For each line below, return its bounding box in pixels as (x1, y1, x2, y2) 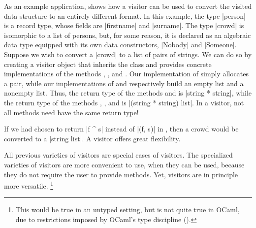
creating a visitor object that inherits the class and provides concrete (4, 59, 212, 69)
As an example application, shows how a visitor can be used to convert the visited (4, 1, 252, 11)
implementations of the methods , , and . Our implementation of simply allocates (4, 68, 249, 79)
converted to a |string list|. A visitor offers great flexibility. (4, 133, 181, 143)
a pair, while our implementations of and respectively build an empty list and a (4, 78, 244, 88)
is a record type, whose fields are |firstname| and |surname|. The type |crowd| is (4, 20, 244, 31)
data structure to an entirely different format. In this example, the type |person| (4, 10, 246, 21)
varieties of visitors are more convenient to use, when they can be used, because (4, 159, 245, 169)
